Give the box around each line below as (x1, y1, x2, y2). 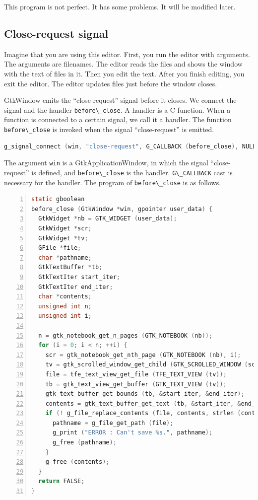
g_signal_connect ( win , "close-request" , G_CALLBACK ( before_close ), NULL (4, 143, 257, 150)
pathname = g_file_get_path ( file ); (52, 419, 174, 427)
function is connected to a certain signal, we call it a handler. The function (4, 114, 232, 125)
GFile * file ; (38, 244, 81, 252)
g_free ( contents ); (45, 458, 110, 466)
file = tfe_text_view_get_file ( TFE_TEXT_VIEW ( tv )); (45, 370, 227, 378)
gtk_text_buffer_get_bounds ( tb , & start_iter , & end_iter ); (45, 390, 245, 398)
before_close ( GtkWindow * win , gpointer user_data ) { (31, 205, 213, 213)
